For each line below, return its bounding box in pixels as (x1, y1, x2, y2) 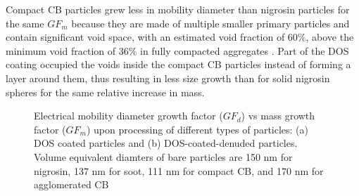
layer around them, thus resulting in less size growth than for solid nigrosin (6, 70, 330, 85)
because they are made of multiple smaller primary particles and (71, 15, 350, 30)
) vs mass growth (241, 108, 315, 123)
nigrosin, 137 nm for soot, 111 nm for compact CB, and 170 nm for (34, 163, 324, 178)
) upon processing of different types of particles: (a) (86, 122, 309, 136)
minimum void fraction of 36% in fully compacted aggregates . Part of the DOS (6, 43, 349, 58)
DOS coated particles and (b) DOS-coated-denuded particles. (34, 136, 298, 150)
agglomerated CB (34, 177, 109, 192)
